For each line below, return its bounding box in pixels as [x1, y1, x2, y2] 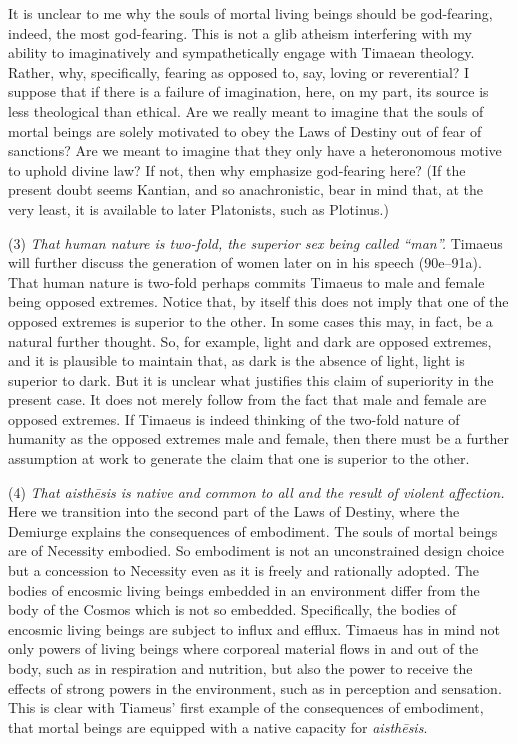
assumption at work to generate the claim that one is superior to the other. [8, 448, 470, 469]
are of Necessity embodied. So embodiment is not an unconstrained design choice [8, 540, 504, 561]
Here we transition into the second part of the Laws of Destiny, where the [8, 501, 460, 522]
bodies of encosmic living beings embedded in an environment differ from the [8, 579, 480, 600]
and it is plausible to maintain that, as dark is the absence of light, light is [8, 350, 465, 371]
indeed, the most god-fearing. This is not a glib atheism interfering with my [8, 22, 472, 43]
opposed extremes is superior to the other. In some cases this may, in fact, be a [8, 310, 493, 331]
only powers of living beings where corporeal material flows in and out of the [8, 638, 479, 659]
